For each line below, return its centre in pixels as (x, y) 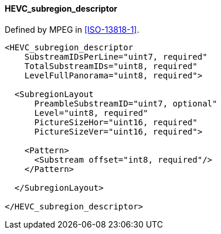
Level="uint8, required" (91, 113)
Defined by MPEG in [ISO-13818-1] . (72, 29)
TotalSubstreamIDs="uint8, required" (111, 66)
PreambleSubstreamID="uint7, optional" (126, 103)
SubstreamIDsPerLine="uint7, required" (116, 56)
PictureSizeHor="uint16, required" (116, 122)
